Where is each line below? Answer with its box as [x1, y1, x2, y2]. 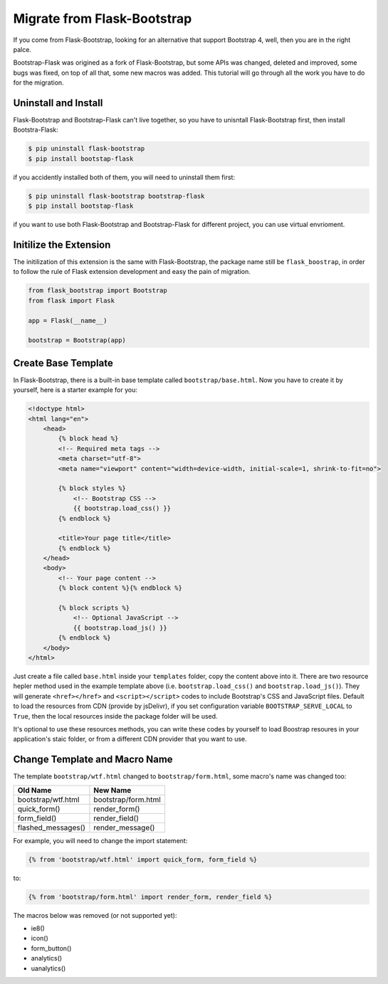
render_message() [93, 822, 155, 832]
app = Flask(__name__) [28, 317, 108, 324]
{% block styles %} [58, 485, 126, 492]
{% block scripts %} [58, 604, 130, 612]
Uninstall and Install [13, 97, 103, 109]
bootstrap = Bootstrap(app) [28, 337, 126, 344]
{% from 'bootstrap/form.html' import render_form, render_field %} [28, 893, 273, 901]
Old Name [17, 785, 52, 795]
